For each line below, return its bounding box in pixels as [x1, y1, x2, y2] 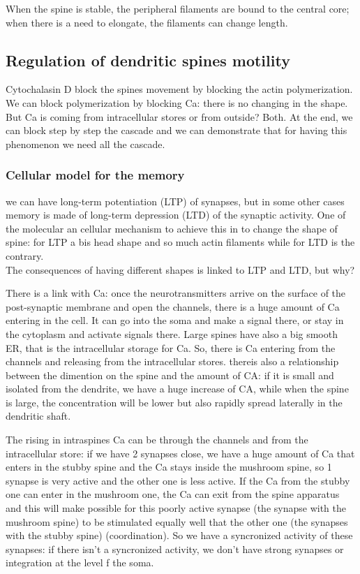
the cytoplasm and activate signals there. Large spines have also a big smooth [6, 326, 338, 341]
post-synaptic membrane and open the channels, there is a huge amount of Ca [6, 299, 340, 314]
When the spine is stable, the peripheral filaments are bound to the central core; [6, 1, 350, 15]
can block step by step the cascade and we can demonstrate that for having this [6, 123, 347, 138]
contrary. [6, 248, 44, 263]
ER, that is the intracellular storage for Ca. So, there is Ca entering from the [6, 340, 336, 355]
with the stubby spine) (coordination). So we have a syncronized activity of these [6, 528, 353, 543]
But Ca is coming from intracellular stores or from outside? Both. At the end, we [6, 109, 353, 124]
